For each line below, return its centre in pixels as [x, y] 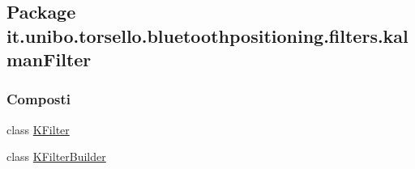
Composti [39, 99]
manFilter [49, 59]
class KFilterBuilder [56, 156]
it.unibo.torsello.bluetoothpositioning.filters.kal [207, 35]
